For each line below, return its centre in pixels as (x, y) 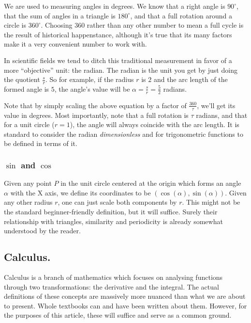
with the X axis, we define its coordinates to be (81, 192)
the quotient (22, 79)
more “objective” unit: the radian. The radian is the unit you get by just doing (121, 70)
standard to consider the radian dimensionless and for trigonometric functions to (124, 134)
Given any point (28, 183)
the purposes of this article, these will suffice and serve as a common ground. (118, 315)
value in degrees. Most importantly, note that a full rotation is (96, 115)
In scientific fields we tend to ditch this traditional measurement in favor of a (118, 60)
